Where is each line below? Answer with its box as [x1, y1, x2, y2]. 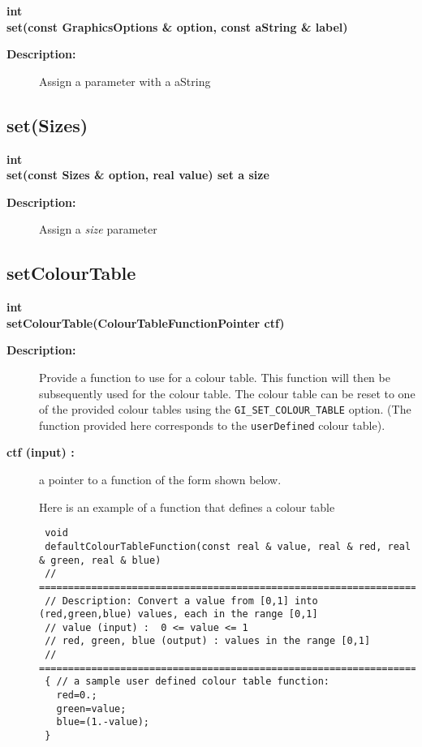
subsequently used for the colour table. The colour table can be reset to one [39, 384, 416, 401]
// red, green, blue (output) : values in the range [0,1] [45, 635, 371, 647]
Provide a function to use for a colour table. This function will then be [39, 368, 390, 385]
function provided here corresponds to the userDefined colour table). [39, 416, 385, 433]
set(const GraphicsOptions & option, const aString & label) [6, 18, 348, 35]
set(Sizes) [6, 112, 88, 137]
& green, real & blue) [39, 554, 161, 566]
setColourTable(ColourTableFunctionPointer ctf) [6, 314, 285, 331]
